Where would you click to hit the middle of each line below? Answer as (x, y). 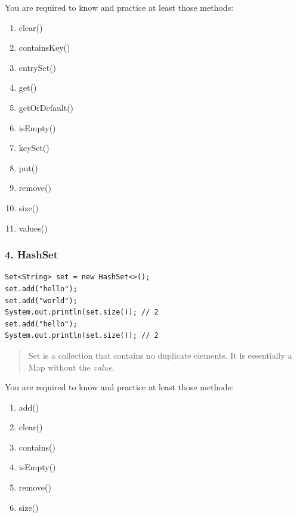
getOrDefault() (46, 107)
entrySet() (38, 67)
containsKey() (44, 47)
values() (33, 228)
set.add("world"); (41, 300)
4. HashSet (32, 255)
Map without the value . (71, 367)
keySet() (34, 148)
